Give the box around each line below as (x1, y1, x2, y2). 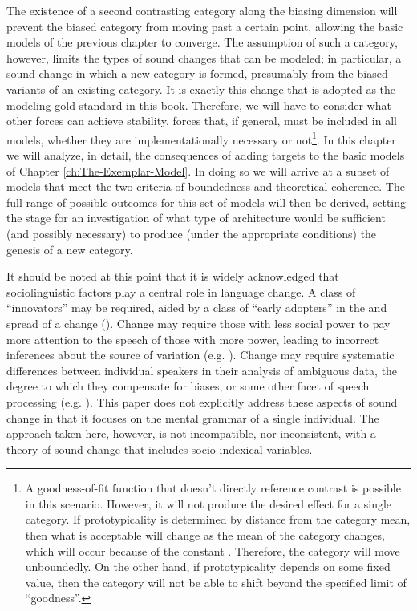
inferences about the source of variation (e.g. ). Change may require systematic (6, 346, 395, 363)
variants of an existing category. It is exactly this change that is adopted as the (6, 80, 396, 97)
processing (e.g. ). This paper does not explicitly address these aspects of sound (6, 393, 398, 410)
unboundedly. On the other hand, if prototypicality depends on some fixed (25, 558, 391, 575)
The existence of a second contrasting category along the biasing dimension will (6, 2, 398, 18)
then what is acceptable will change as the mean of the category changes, (25, 527, 386, 544)
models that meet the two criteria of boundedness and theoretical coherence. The (6, 178, 405, 195)
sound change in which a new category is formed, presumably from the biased (6, 65, 388, 82)
